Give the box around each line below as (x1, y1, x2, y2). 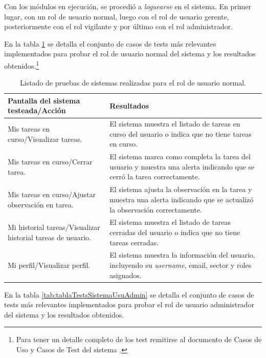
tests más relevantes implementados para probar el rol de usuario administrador (4, 299, 254, 310)
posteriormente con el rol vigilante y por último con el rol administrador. (4, 21, 233, 32)
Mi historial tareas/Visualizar (8, 222, 100, 233)
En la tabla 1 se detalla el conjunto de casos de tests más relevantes (4, 38, 216, 49)
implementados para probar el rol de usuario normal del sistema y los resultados (4, 48, 256, 59)
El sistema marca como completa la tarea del (109, 151, 251, 162)
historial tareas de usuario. (8, 231, 91, 242)
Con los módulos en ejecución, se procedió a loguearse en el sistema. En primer (4, 1, 251, 11)
